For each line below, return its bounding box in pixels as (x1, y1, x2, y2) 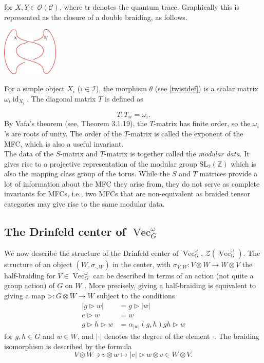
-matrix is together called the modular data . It (104, 148, 250, 159)
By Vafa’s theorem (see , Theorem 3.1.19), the (4, 118, 147, 129)
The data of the (4, 148, 54, 159)
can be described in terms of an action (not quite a (93, 270, 254, 280)
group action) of (4, 280, 55, 291)
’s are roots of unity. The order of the (4, 128, 122, 138)
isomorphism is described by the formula (4, 340, 132, 351)
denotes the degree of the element (104, 331, 210, 341)
